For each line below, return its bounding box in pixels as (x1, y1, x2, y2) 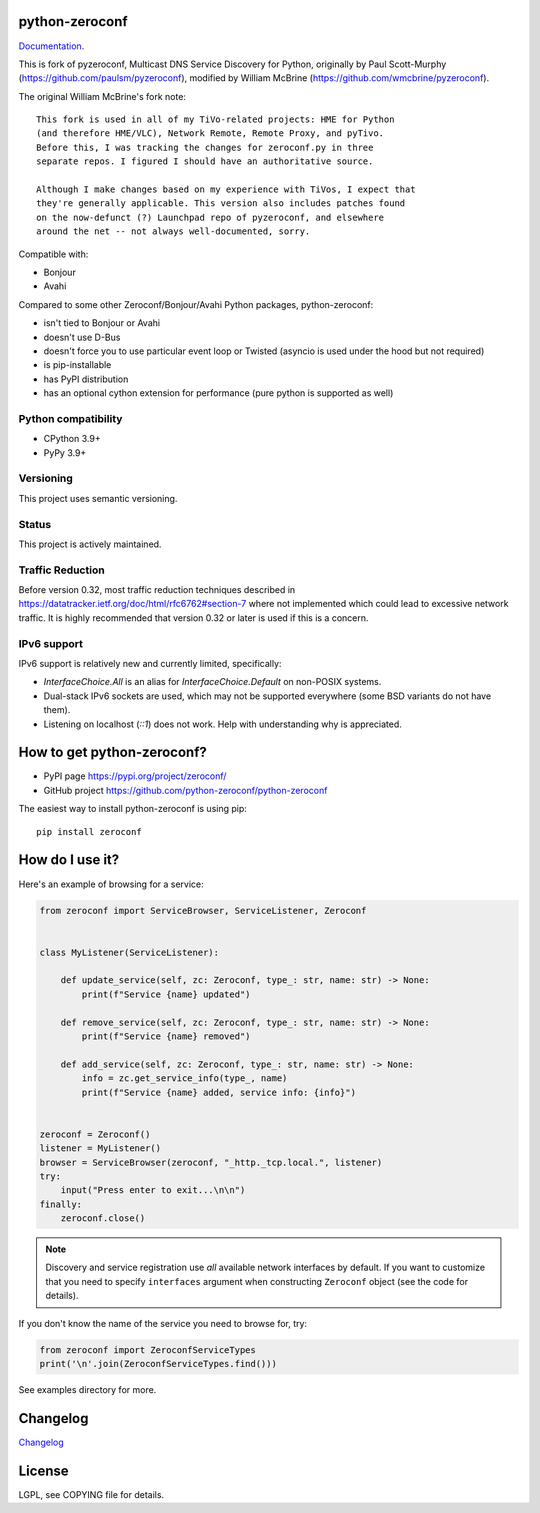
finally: (39, 1198, 83, 1210)
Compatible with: (18, 248, 89, 260)
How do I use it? (18, 851, 120, 869)
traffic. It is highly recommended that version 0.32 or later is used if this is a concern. (18, 611, 369, 624)
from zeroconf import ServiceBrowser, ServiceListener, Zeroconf (39, 905, 367, 916)
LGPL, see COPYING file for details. (18, 1488, 165, 1500)
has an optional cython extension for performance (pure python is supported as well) (43, 387, 394, 399)
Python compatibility (18, 411, 123, 425)
